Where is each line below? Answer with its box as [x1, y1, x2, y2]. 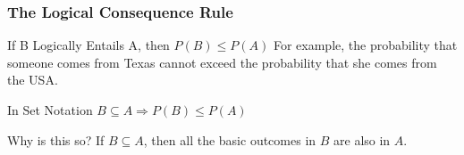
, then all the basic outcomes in [143, 130, 316, 149]
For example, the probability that [273, 36, 458, 54]
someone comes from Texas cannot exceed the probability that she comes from [7, 53, 437, 71]
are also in [333, 130, 391, 149]
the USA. [7, 70, 58, 89]
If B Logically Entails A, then [7, 36, 170, 54]
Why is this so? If [7, 130, 105, 149]
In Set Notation [7, 101, 93, 118]
